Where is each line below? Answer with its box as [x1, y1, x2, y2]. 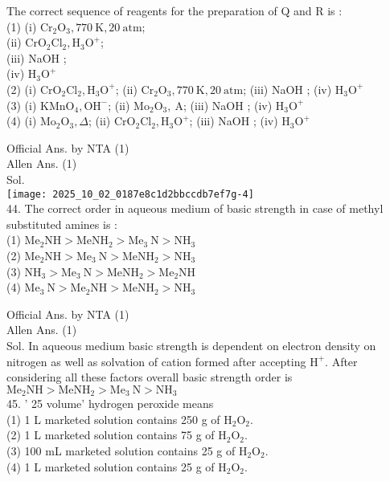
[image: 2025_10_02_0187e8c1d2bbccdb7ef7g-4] [6, 188, 254, 200]
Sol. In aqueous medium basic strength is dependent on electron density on [6, 336, 376, 353]
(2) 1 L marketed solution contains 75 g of [6, 426, 215, 443]
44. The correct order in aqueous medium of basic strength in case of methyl [6, 200, 384, 217]
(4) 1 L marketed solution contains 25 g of [6, 458, 215, 475]
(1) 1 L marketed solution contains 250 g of [6, 410, 220, 427]
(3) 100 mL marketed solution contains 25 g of [6, 442, 236, 459]
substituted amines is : [6, 215, 117, 232]
